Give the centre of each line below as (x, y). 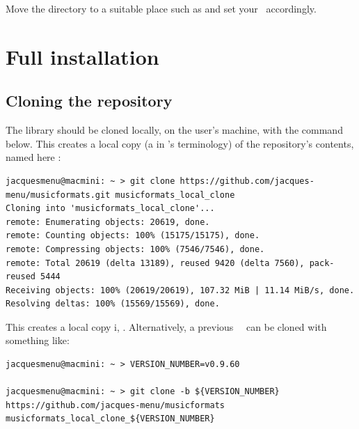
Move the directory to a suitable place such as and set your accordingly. (161, 8)
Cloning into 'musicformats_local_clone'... (110, 209)
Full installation (82, 56)
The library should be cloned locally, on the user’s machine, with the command (174, 130)
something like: (38, 340)
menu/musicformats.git (58, 195)
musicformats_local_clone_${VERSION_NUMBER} (110, 419)
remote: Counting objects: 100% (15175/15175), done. (133, 236)
